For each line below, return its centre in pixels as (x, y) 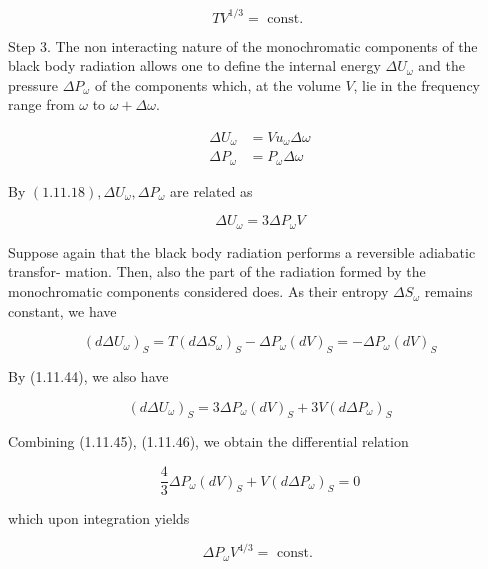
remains (448, 291)
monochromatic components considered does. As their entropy (198, 291)
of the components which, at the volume (217, 84)
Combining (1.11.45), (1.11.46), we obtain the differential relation (208, 441)
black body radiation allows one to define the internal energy (194, 65)
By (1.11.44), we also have (88, 376)
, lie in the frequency (416, 84)
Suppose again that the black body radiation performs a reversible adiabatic (242, 251)
